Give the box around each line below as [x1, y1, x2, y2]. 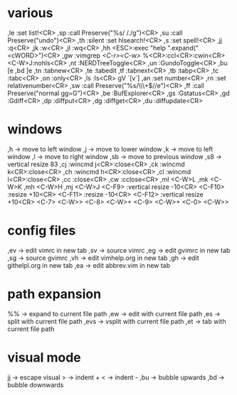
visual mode [7, 350, 82, 365]
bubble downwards [7, 380, 64, 389]
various [7, 5, 53, 21]
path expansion [7, 286, 102, 302]
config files [7, 222, 76, 239]
